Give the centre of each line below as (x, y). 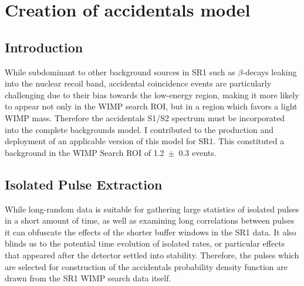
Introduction (44, 47)
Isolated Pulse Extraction (84, 184)
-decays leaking (270, 71)
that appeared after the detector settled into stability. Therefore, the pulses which (152, 255)
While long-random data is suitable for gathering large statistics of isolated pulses (152, 209)
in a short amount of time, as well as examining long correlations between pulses (150, 220)
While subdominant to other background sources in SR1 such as (120, 71)
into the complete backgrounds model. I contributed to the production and (139, 129)
